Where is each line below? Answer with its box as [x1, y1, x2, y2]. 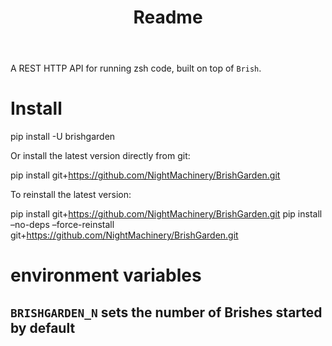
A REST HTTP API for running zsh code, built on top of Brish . [10, 62, 262, 75]
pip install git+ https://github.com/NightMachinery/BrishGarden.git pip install [10, 208, 323, 220]
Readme [133, 6, 203, 29]
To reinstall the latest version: [10, 189, 132, 201]
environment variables [10, 264, 202, 287]
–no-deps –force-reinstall [10, 219, 115, 231]
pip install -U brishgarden [10, 131, 116, 143]
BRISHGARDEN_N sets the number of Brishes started [10, 304, 323, 321]
